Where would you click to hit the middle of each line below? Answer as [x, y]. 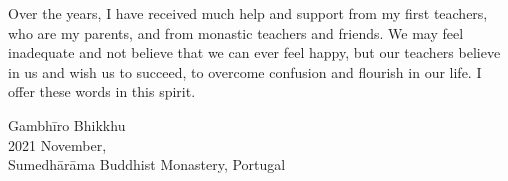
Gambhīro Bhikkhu [67, 124]
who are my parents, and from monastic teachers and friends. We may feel [236, 32]
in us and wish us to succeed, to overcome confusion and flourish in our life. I [245, 71]
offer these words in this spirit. [102, 91]
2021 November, [57, 144]
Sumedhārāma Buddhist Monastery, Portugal [147, 164]
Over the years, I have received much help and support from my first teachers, [248, 13]
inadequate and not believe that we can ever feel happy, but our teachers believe [254, 52]
